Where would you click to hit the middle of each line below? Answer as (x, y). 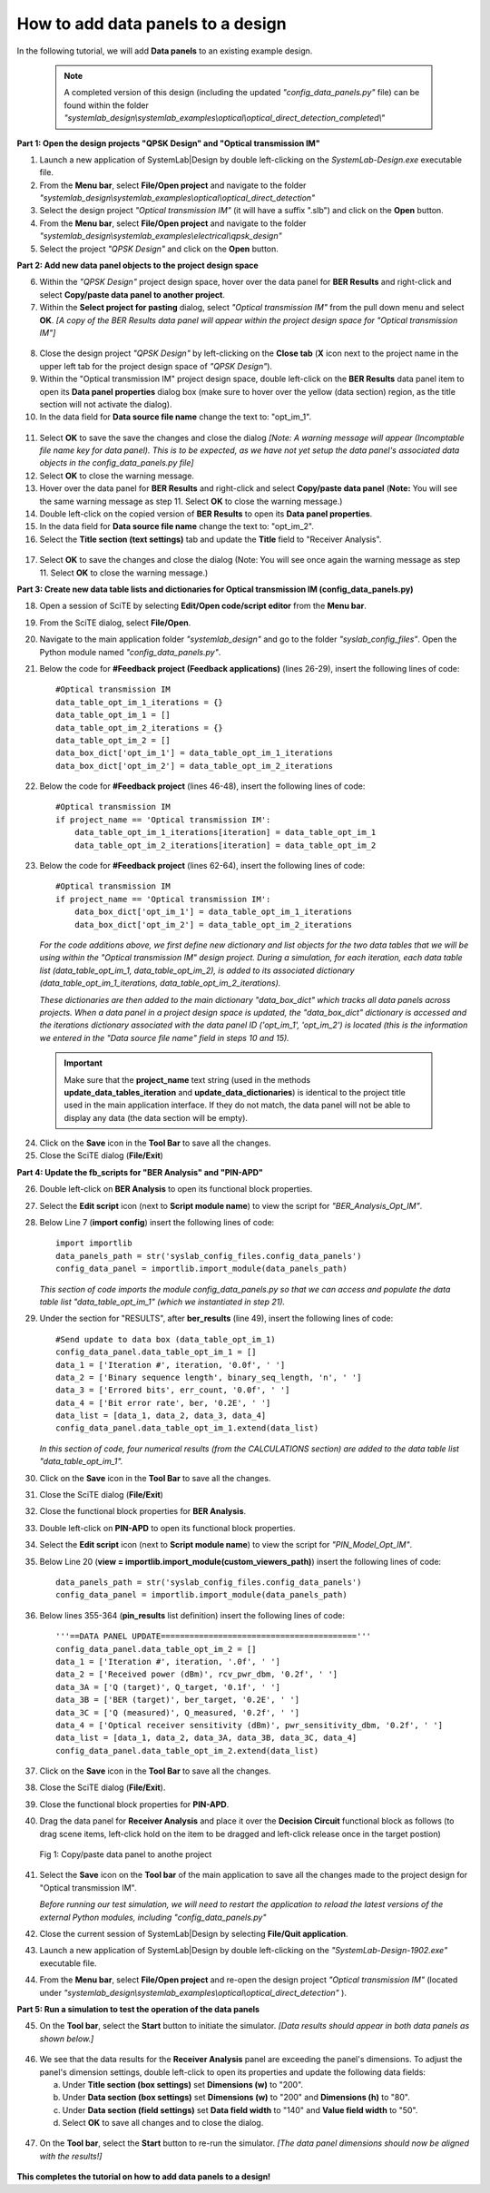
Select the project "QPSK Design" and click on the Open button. (159, 249)
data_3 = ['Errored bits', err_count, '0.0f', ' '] (173, 1390)
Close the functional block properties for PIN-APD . (134, 1804)
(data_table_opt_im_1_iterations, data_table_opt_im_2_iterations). (160, 983)
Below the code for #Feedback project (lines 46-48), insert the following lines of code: (202, 786)
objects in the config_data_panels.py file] (117, 463)
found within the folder (107, 105)
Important (83, 1063)
